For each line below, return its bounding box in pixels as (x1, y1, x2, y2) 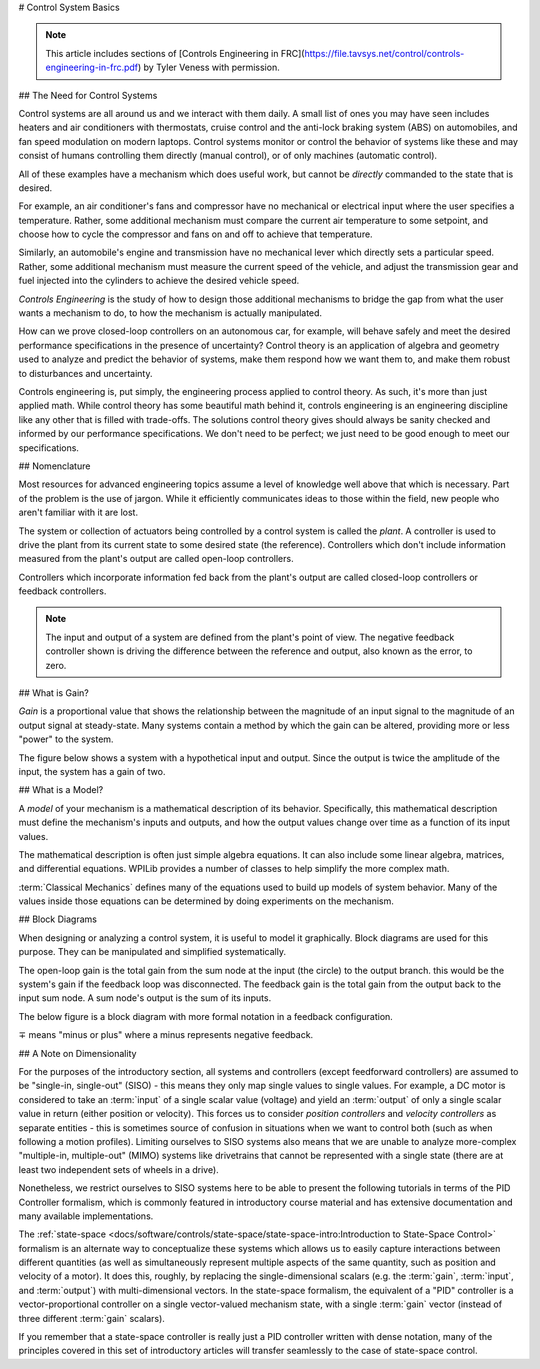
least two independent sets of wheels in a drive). (18, 1163, 219, 1175)
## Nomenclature (18, 460, 91, 472)
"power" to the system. (18, 733, 114, 745)
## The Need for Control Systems (18, 89, 158, 101)
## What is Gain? (18, 687, 89, 699)
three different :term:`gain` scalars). (18, 1312, 165, 1324)
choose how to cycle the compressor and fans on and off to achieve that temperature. (18, 228, 374, 240)
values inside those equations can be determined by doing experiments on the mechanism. (18, 895, 395, 907)
